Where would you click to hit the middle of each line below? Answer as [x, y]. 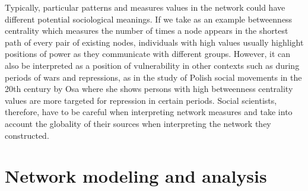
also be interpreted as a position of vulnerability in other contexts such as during [152, 65]
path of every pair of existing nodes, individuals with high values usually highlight [154, 42]
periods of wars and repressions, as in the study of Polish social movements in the [153, 77]
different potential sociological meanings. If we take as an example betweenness [149, 19]
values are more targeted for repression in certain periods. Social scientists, [141, 100]
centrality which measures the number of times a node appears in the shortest [147, 31]
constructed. [27, 135]
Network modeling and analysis [136, 176]
